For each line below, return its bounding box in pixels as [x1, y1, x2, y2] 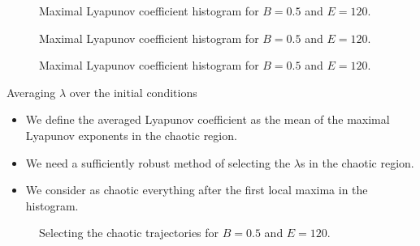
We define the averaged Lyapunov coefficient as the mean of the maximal [25, 111, 390, 128]
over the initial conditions [69, 83, 197, 100]
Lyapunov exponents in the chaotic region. [25, 126, 237, 143]
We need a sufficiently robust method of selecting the [25, 154, 291, 171]
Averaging [6, 83, 56, 100]
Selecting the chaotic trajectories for [39, 224, 219, 241]
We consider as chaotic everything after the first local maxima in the [25, 181, 368, 198]
